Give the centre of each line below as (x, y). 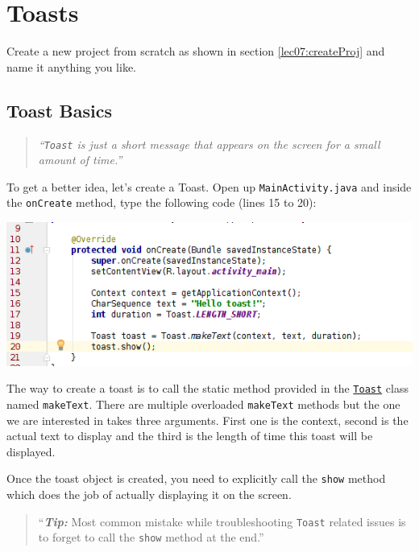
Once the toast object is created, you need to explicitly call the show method (196, 478)
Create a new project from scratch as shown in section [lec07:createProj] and (196, 51)
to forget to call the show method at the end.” (151, 537)
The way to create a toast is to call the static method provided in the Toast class (207, 388)
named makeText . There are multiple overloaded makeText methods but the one (203, 404)
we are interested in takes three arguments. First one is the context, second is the (207, 420)
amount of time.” (80, 160)
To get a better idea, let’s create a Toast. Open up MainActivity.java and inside (209, 186)
